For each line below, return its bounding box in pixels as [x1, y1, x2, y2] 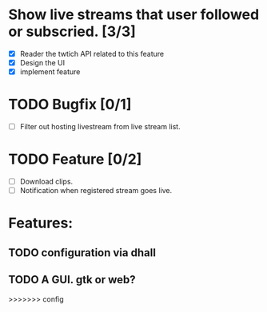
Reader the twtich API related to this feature [19, 49, 165, 58]
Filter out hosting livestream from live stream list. [19, 122, 181, 132]
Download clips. [19, 177, 74, 187]
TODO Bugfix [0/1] [8, 96, 132, 113]
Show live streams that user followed [8, 6, 260, 24]
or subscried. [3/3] [8, 22, 136, 41]
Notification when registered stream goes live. [19, 186, 173, 195]
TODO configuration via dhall [8, 246, 156, 259]
